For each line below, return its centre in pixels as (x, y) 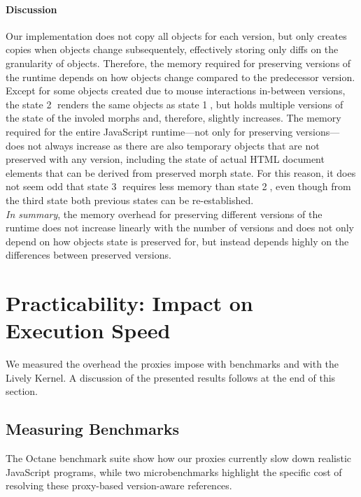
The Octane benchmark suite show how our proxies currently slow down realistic (179, 458)
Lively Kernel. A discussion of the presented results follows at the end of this (171, 377)
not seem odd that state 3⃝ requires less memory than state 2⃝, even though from (178, 186)
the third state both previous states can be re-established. (130, 200)
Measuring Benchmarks (93, 429)
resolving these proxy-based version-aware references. (119, 485)
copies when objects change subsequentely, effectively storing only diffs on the (172, 49)
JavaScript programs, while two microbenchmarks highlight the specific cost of (174, 471)
